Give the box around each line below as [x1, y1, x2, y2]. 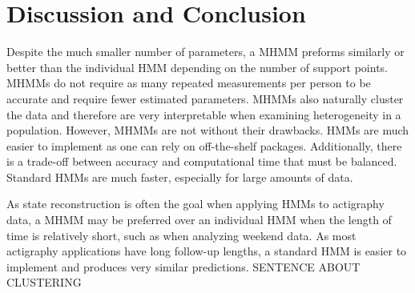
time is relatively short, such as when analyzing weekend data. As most [6, 227, 357, 243]
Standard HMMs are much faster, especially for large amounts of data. [6, 168, 353, 185]
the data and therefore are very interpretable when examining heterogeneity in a [6, 106, 401, 122]
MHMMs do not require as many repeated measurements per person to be [6, 74, 371, 91]
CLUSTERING [6, 274, 82, 291]
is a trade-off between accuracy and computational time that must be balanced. [6, 153, 397, 170]
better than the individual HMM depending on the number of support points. [6, 58, 388, 75]
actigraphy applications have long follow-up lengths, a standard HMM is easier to [6, 243, 407, 259]
